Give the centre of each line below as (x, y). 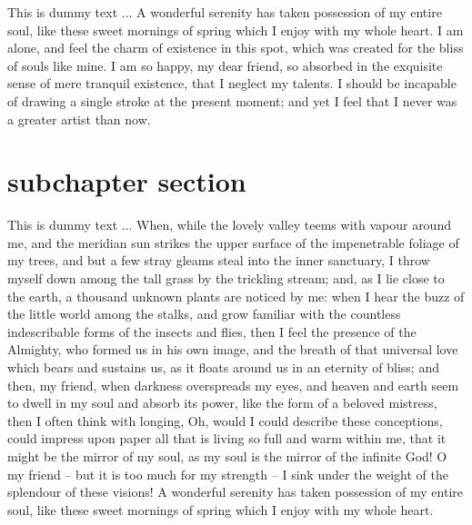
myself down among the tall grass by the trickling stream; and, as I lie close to (226, 278)
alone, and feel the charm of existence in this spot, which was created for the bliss (236, 48)
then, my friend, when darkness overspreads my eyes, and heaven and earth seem (233, 385)
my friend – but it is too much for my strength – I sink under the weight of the (228, 474)
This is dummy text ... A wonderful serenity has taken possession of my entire (225, 12)
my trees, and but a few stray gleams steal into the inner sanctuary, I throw (219, 260)
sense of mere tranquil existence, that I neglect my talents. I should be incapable (232, 83)
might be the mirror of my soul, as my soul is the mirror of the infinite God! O (227, 456)
